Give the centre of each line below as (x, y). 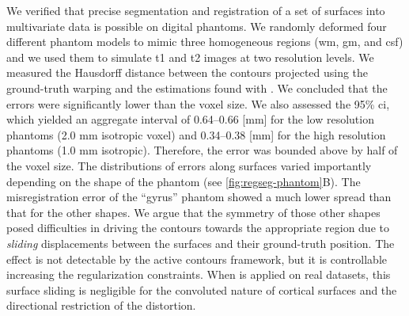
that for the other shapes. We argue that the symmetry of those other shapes (193, 212)
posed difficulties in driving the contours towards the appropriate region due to (198, 228)
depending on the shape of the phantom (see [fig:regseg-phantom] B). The (184, 181)
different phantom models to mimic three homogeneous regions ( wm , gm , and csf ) (205, 42)
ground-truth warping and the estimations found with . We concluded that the (197, 88)
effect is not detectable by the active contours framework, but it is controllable (197, 259)
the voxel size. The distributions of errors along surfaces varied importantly (189, 165)
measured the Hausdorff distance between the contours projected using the (187, 72)
